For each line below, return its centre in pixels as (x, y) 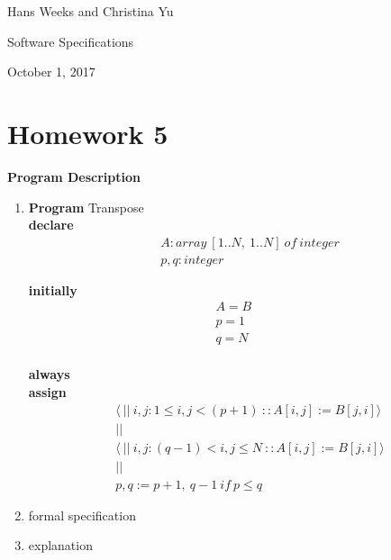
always (49, 374)
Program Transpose (86, 207)
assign (47, 392)
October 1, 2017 (51, 72)
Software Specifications (71, 41)
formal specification (82, 515)
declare (51, 225)
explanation (60, 545)
